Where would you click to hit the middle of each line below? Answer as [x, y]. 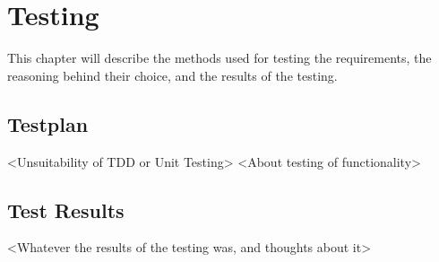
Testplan [48, 123]
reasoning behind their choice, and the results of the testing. [172, 75]
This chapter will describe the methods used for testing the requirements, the [219, 58]
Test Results [66, 210]
